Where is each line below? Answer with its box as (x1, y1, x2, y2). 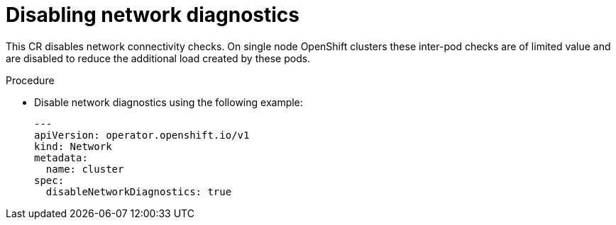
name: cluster (45, 163, 124, 175)
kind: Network (34, 140, 112, 152)
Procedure (6, 74, 55, 86)
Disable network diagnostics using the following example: (34, 96, 303, 108)
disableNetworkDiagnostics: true (45, 185, 232, 197)
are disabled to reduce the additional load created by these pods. (6, 52, 311, 64)
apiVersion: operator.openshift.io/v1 (34, 129, 250, 141)
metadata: (34, 151, 88, 163)
